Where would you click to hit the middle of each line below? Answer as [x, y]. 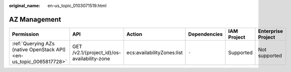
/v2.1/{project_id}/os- [97, 52]
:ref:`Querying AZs [33, 43]
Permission [25, 34]
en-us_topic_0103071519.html [77, 6]
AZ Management [35, 19]
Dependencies [206, 34]
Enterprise [270, 31]
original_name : [25, 6]
